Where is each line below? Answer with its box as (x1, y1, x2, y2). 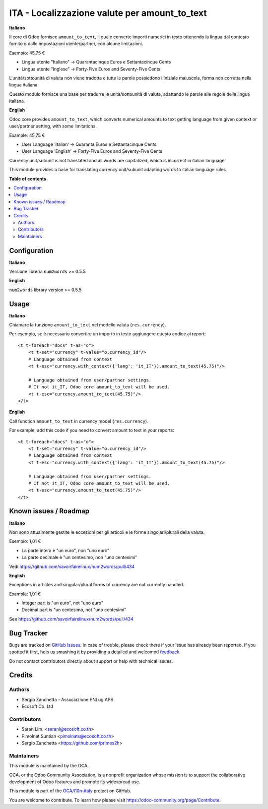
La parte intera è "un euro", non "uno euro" (21, 547, 110, 553)
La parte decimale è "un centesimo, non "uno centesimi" (21, 555, 137, 560)
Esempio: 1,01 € (9, 538, 41, 544)
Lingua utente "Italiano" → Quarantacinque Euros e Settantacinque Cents (21, 59, 171, 65)
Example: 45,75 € (9, 132, 45, 138)
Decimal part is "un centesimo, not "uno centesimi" (21, 607, 127, 613)
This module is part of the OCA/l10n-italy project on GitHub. (9, 788, 132, 794)
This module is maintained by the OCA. (9, 763, 89, 769)
